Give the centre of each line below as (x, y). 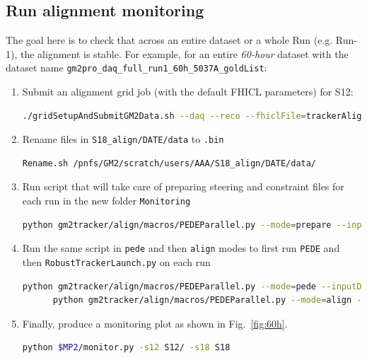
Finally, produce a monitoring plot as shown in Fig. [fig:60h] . (155, 323)
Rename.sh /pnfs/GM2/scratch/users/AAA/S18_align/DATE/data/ (169, 163)
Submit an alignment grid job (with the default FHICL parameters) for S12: (188, 92)
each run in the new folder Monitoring (106, 201)
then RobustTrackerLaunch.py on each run (116, 261)
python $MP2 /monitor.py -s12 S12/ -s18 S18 (126, 348)
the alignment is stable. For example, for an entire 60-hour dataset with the (184, 53)
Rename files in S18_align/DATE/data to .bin (123, 139)
